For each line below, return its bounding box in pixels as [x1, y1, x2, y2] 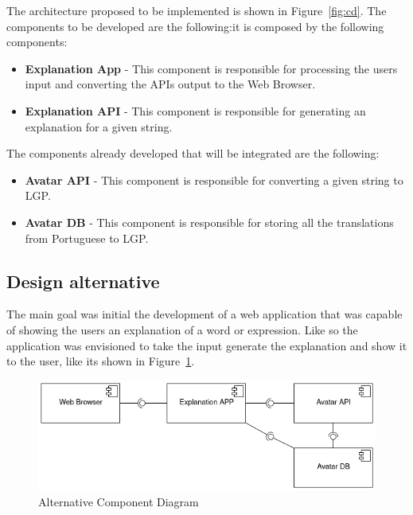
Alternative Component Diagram [38, 493, 199, 509]
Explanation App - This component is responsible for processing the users [25, 60, 398, 76]
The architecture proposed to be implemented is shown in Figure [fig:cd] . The [6, 2, 387, 18]
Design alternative [6, 268, 160, 293]
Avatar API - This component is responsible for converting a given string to [25, 171, 403, 188]
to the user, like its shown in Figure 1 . [6, 353, 195, 369]
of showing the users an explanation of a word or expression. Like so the [6, 321, 358, 337]
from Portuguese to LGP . [25, 229, 149, 246]
